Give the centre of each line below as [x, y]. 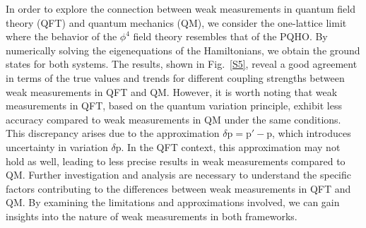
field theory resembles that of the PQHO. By [230, 36]
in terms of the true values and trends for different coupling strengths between [175, 77]
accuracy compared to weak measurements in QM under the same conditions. [173, 119]
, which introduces [312, 133]
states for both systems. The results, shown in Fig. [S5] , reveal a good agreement [182, 64]
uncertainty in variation [57, 146]
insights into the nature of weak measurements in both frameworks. [152, 216]
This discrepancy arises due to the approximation [113, 133]
